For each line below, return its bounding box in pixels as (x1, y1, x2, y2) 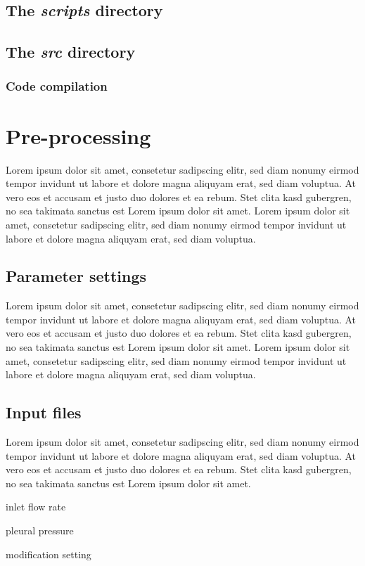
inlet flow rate (6, 499, 66, 514)
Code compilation (6, 77, 108, 95)
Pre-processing (6, 121, 151, 150)
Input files (6, 401, 82, 423)
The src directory (6, 41, 136, 63)
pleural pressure (6, 523, 74, 538)
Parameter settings (6, 265, 147, 287)
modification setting (6, 546, 91, 561)
